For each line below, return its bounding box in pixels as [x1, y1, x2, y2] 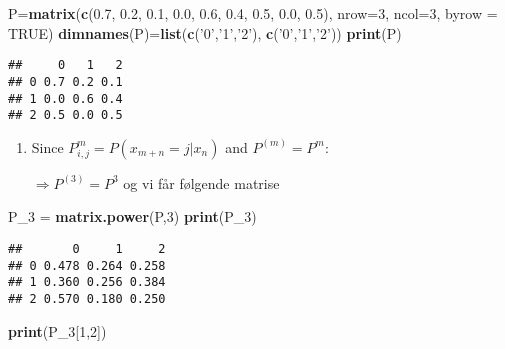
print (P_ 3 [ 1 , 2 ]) [8, 320, 107, 341]
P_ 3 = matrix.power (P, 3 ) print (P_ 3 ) [8, 206, 257, 227]
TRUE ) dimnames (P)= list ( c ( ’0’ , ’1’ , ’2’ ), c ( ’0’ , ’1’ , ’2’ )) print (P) [8, 22, 402, 43]
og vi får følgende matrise [123, 172, 280, 193]
